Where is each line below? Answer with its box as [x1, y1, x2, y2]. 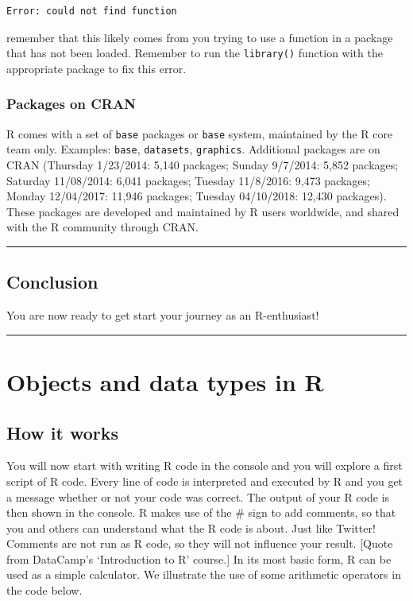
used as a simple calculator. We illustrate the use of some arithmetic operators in [6, 566, 401, 583]
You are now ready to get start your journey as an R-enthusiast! [6, 307, 319, 324]
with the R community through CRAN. [6, 219, 199, 235]
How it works [6, 420, 119, 444]
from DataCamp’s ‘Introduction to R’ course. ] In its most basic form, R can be [6, 550, 392, 567]
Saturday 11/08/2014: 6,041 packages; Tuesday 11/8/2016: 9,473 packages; [6, 172, 370, 188]
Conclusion [6, 269, 98, 294]
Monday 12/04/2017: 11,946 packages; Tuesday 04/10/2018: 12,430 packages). [6, 188, 387, 204]
